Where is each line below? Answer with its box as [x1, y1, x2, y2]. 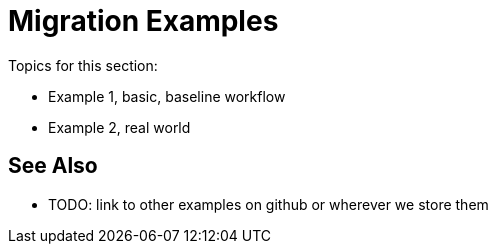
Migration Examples [8, 4, 279, 38]
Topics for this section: [8, 56, 158, 74]
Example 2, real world [48, 118, 191, 136]
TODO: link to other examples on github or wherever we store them [48, 195, 489, 213]
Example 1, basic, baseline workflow [48, 87, 286, 105]
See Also [8, 153, 98, 179]
